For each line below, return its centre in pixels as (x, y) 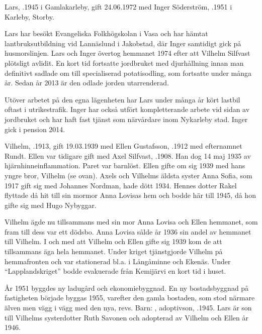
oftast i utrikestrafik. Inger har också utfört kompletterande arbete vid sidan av (127, 109)
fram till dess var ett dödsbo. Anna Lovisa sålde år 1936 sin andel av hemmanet (128, 231)
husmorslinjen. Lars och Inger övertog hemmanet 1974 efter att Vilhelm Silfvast (127, 53)
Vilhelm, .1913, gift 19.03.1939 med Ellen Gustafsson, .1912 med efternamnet (123, 146)
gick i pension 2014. (35, 129)
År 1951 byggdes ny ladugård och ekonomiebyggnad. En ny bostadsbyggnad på (127, 288)
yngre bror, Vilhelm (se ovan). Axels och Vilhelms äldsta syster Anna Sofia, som (128, 175)
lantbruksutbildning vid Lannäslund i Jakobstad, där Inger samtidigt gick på (123, 43)
